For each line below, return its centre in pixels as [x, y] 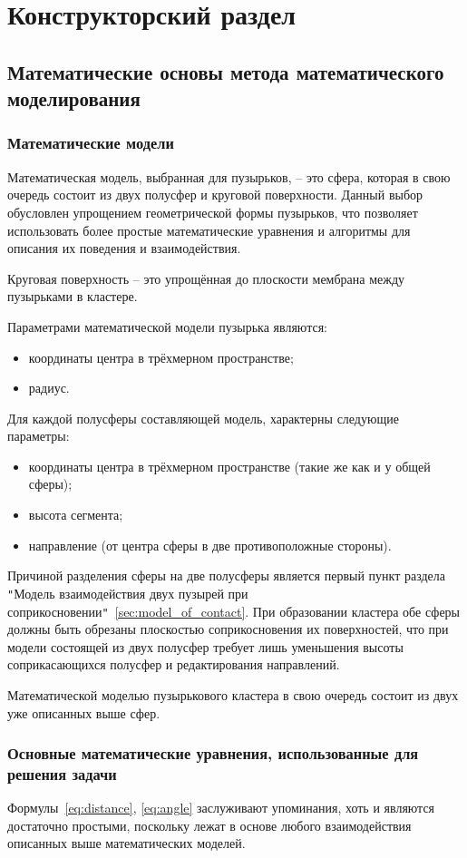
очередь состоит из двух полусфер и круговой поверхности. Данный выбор [215, 195]
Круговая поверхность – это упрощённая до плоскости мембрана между [206, 278]
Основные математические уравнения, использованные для [213, 753]
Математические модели [91, 143]
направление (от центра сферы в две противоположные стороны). [210, 545]
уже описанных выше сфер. [84, 712]
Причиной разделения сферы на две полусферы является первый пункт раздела [226, 575]
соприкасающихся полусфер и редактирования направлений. [174, 664]
